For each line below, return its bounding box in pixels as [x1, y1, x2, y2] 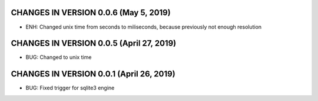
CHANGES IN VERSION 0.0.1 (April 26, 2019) [11, 69, 176, 79]
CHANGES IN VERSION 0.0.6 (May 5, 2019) [11, 8, 171, 18]
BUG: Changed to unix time [25, 54, 92, 61]
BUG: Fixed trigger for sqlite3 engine [25, 85, 115, 92]
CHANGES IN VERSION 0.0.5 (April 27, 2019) [11, 39, 177, 48]
